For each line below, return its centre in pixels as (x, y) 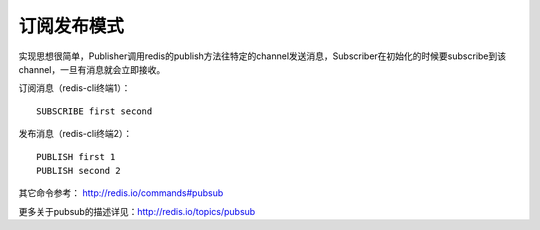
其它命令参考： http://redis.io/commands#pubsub (121, 193)
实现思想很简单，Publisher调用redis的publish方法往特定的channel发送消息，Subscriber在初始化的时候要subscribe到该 (262, 56)
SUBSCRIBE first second (94, 111)
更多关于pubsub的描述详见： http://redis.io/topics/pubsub (137, 211)
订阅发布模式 (71, 26)
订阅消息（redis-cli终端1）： (74, 88)
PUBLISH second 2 (78, 170)
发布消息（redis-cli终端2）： (75, 134)
